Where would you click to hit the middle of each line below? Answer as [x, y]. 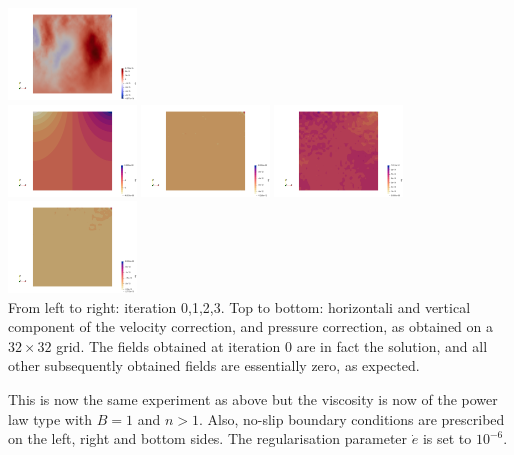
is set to [447, 438]
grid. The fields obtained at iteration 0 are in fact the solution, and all [272, 345]
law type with [50, 418]
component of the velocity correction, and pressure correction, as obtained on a [251, 326]
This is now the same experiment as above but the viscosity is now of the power [253, 399]
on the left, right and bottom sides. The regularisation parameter [208, 438]
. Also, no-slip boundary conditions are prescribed [351, 418]
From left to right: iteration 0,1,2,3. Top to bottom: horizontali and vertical [239, 306]
